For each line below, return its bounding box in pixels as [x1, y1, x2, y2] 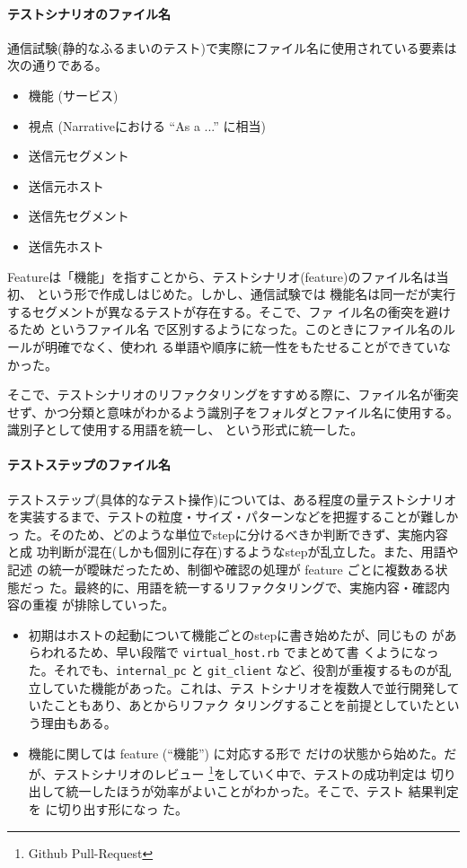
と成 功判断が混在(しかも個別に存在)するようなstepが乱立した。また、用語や [7, 542, 459, 561]
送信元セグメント [28, 146, 129, 165]
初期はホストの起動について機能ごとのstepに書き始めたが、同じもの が [28, 625, 445, 644]
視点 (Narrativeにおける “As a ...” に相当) [28, 116, 266, 135]
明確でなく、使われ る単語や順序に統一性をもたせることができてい [44, 337, 438, 355]
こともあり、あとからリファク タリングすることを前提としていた [53, 696, 435, 715]
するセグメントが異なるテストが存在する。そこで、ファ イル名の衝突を [7, 302, 427, 320]
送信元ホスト [28, 176, 104, 195]
